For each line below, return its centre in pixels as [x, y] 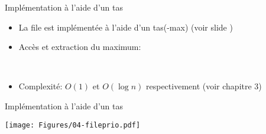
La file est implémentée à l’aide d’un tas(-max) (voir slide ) [126, 27]
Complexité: [40, 86]
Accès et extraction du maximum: [80, 47]
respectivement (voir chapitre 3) [204, 86]
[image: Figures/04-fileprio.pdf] [73, 125]
